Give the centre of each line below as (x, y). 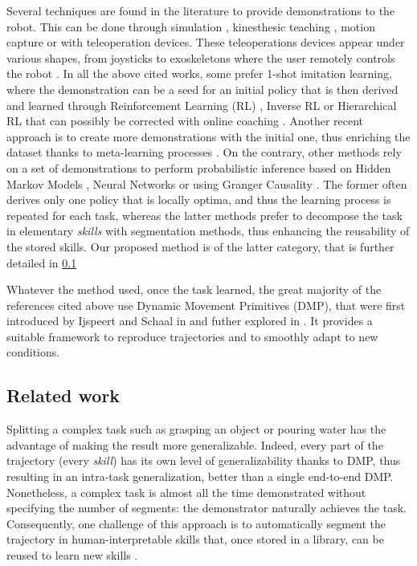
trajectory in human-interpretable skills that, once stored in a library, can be (195, 539)
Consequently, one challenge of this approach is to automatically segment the (196, 523)
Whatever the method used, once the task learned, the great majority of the (194, 289)
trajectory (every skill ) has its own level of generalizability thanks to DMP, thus (204, 460)
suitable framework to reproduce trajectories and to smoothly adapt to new (192, 336)
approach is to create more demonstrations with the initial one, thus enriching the (208, 136)
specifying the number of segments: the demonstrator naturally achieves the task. (206, 508)
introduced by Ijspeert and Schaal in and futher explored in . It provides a (190, 321)
